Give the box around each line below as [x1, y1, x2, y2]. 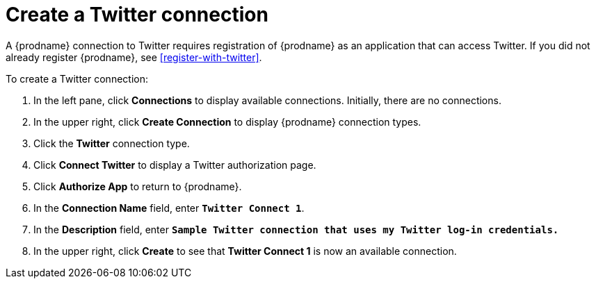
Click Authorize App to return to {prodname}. [33, 180, 242, 192]
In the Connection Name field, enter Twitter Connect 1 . [33, 201, 305, 214]
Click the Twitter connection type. [33, 137, 190, 149]
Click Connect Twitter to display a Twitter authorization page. [33, 158, 316, 171]
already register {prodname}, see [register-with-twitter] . [6, 51, 262, 63]
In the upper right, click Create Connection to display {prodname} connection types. [33, 115, 421, 128]
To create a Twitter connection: [6, 72, 148, 85]
